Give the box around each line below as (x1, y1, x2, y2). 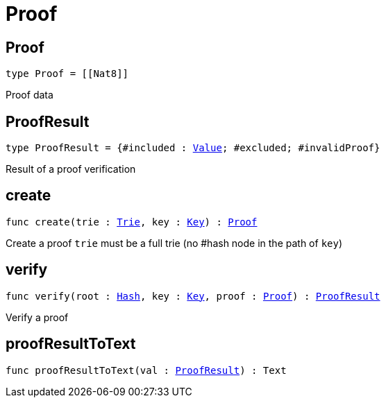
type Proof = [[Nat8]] (6, 68, 129, 80)
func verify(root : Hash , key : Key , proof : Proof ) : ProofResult (6, 290, 380, 302)
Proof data (6, 89, 53, 101)
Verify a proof (6, 311, 69, 323)
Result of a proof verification (6, 163, 136, 175)
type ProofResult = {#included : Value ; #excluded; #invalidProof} (6, 142, 380, 154)
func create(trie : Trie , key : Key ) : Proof (6, 216, 258, 228)
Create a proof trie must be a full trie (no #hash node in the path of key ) (6, 237, 343, 249)
